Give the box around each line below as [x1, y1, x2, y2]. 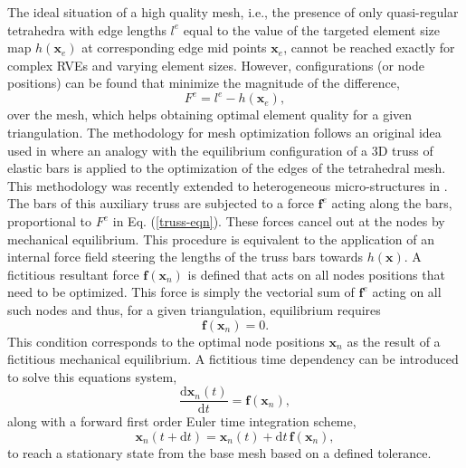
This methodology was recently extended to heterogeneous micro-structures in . [7, 176, 448, 195]
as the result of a [347, 331, 441, 350]
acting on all [372, 282, 442, 301]
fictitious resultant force [7, 264, 139, 283]
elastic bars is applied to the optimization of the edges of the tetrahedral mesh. [7, 158, 446, 177]
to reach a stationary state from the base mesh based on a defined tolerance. [7, 444, 432, 463]
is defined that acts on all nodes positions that [187, 264, 445, 283]
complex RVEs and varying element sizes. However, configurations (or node [7, 55, 424, 74]
